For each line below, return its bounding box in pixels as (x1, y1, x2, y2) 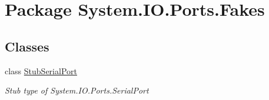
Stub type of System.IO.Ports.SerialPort (5, 84, 149, 96)
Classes (5, 37, 49, 55)
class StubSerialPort (5, 64, 77, 77)
